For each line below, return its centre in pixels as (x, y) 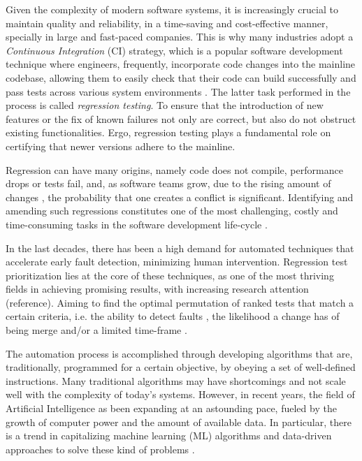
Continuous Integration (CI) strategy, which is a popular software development (174, 50)
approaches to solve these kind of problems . (100, 449)
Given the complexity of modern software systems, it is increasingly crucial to (172, 9)
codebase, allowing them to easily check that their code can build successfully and (181, 77)
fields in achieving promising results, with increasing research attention (157, 289)
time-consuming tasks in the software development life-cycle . (137, 224)
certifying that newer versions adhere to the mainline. (121, 146)
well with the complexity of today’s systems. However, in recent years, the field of (180, 394)
